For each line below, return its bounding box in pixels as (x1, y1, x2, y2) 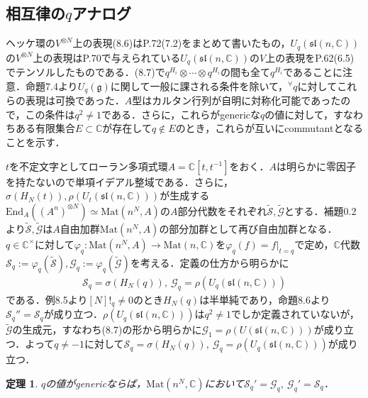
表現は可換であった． (25, 93, 125, 108)
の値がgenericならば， (45, 375, 147, 390)
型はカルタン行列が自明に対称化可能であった (132, 93, 341, 108)
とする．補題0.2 (284, 203, 357, 218)
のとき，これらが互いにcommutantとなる (175, 121, 363, 136)
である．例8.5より (6, 292, 88, 306)
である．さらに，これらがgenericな (101, 106, 261, 121)
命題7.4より (25, 78, 78, 93)
